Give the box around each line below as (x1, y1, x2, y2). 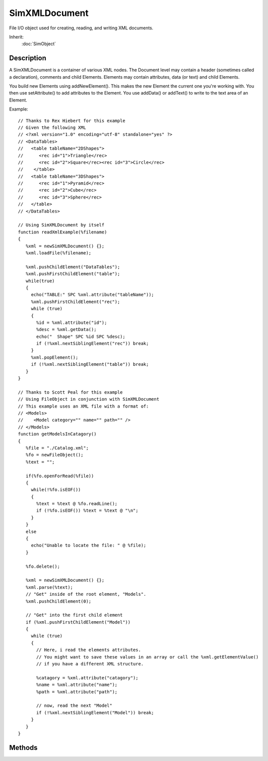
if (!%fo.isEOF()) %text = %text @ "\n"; (36, 508, 138, 514)
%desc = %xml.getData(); (36, 326, 97, 332)
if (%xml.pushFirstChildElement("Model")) (25, 619, 131, 625)
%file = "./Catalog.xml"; (25, 445, 89, 450)
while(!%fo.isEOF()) (31, 487, 81, 493)
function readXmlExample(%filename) (18, 229, 107, 235)
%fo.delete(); (25, 563, 60, 569)
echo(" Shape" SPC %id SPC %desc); (36, 333, 126, 339)
